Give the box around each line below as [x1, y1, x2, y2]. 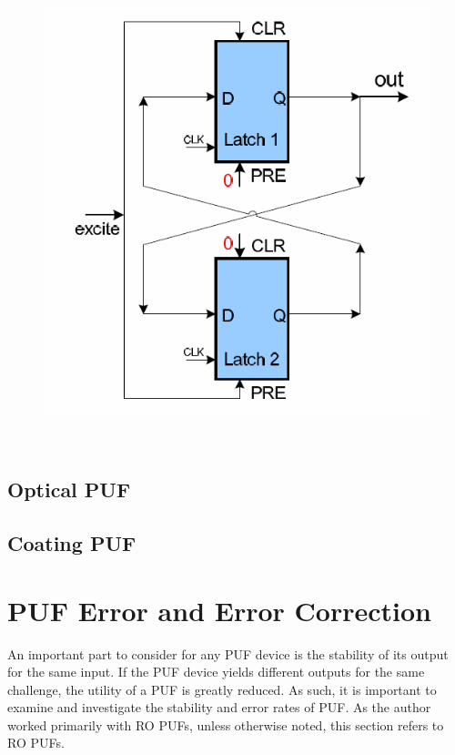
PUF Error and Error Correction [7, 591, 431, 628]
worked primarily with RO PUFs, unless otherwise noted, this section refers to [7, 715, 444, 734]
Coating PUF [7, 529, 136, 556]
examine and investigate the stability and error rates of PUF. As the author [7, 698, 431, 717]
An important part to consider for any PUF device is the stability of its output [7, 644, 449, 663]
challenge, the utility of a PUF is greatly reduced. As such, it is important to [7, 679, 437, 699]
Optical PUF [7, 475, 131, 504]
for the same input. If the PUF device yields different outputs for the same [7, 662, 425, 681]
